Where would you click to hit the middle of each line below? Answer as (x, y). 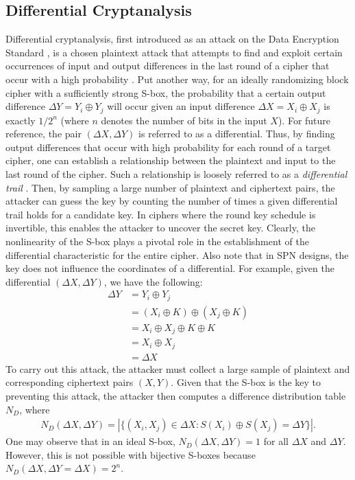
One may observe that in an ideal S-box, (90, 441)
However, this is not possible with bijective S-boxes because (131, 454)
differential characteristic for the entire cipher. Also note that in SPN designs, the (177, 254)
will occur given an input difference (181, 106)
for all (276, 441)
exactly (21, 120)
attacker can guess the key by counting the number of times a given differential (172, 201)
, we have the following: (153, 281)
